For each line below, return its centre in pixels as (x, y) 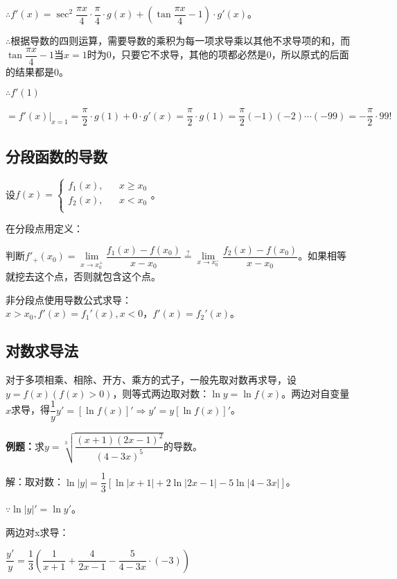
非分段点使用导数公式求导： (69, 299)
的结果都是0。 (37, 71)
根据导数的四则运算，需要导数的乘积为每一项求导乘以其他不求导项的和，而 (180, 40)
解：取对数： (35, 482)
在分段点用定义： (44, 228)
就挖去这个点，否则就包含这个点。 (83, 276)
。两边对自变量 (316, 393)
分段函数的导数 (56, 156)
